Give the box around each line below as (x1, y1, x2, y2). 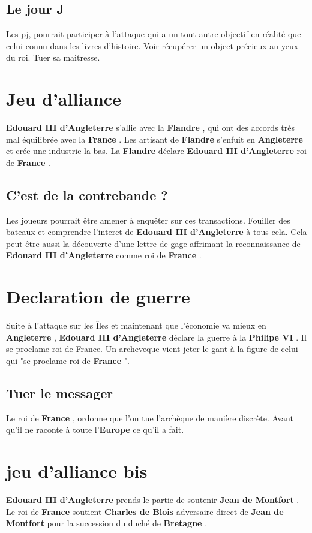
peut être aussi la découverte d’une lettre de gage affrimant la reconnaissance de (6, 237, 301, 249)
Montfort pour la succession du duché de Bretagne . (6, 517, 208, 529)
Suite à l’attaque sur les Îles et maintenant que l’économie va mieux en (6, 319, 266, 332)
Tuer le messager (6, 383, 113, 402)
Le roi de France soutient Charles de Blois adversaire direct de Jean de (6, 505, 284, 517)
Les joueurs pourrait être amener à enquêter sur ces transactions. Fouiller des (6, 213, 290, 226)
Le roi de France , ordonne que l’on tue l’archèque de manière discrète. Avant (6, 411, 293, 424)
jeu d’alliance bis (6, 459, 148, 483)
